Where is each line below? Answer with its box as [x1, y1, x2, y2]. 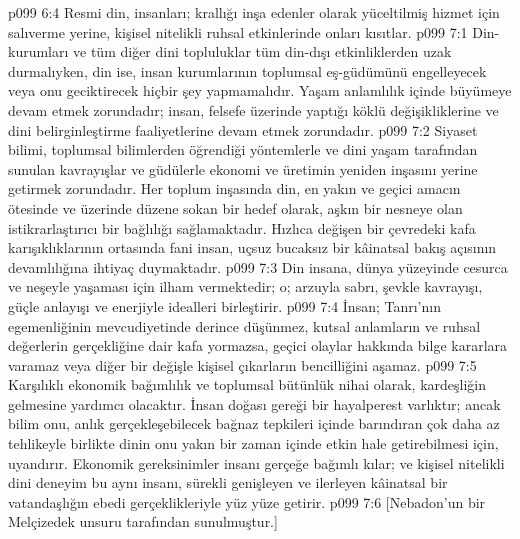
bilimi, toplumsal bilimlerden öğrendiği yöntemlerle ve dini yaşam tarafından [8, 139, 478, 160]
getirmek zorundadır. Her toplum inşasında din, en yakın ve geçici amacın [8, 178, 461, 199]
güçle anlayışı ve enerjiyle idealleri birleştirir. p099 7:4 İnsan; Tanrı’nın [8, 295, 441, 316]
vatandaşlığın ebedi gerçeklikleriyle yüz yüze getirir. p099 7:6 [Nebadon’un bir [8, 491, 486, 512]
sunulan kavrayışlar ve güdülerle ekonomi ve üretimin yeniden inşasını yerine [8, 158, 478, 179]
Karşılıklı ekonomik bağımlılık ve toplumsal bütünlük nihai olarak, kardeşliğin [8, 374, 486, 395]
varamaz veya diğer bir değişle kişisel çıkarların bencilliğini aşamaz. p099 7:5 [8, 354, 477, 375]
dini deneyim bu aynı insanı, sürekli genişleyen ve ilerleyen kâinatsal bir [8, 472, 448, 493]
